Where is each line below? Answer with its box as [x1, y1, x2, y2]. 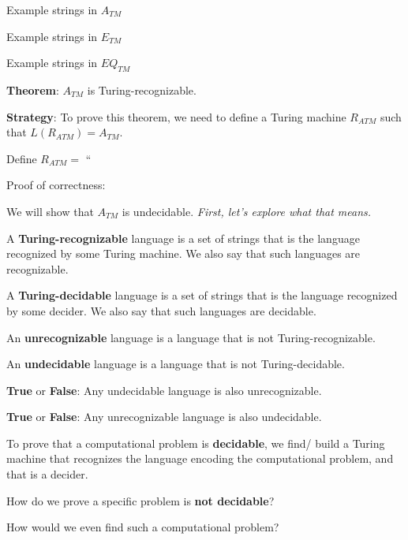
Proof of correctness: [6, 177, 106, 193]
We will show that [6, 203, 94, 219]
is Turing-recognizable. [87, 81, 197, 98]
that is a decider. [6, 466, 88, 482]
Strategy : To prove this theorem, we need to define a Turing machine [6, 108, 346, 125]
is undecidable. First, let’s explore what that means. [122, 203, 372, 219]
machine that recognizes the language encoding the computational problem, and [6, 450, 394, 467]
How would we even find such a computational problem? [6, 519, 279, 535]
